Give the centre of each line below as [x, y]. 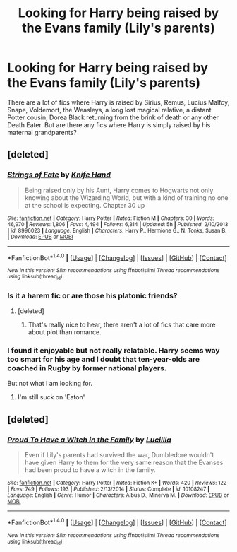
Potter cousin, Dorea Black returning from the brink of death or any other [113, 117]
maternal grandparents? [42, 132]
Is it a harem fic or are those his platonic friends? [92, 295]
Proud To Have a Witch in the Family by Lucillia [89, 440]
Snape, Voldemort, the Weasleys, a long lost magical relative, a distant [109, 110]
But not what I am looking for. [50, 384]
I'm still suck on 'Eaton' [51, 397]
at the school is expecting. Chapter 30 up [85, 205]
